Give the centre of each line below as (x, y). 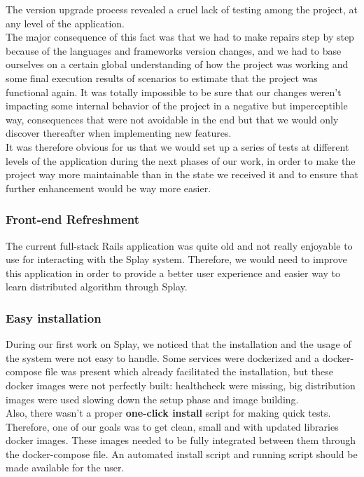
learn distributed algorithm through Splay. (97, 287)
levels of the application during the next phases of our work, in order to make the (181, 160)
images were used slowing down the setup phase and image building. (152, 399)
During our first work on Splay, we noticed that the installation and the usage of (178, 344)
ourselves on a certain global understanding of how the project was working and (177, 64)
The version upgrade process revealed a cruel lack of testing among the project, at (182, 9)
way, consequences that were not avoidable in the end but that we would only (172, 119)
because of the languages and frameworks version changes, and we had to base (174, 50)
